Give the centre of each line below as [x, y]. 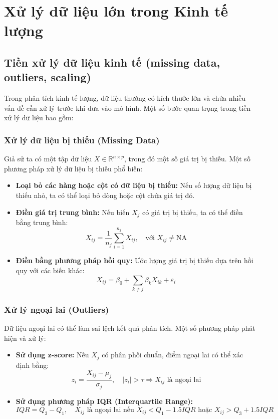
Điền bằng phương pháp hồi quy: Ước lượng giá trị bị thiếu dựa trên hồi [134, 260]
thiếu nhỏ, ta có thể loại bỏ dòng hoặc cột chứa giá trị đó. [105, 195]
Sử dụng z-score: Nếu [52, 355]
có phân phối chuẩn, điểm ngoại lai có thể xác [173, 355]
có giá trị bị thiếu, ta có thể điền [192, 212]
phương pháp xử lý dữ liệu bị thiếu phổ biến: [73, 168]
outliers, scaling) [48, 77]
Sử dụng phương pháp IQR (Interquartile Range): [104, 401]
